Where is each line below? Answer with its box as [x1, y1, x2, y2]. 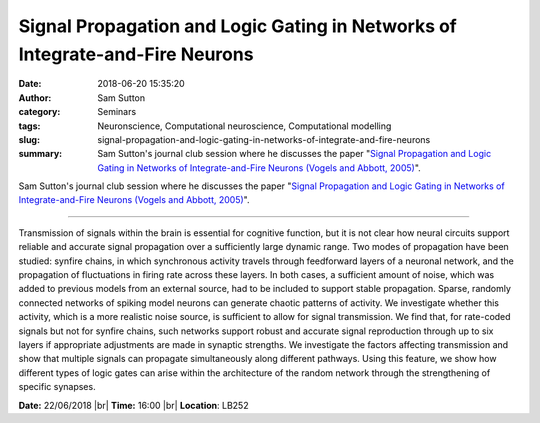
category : [18, 106, 61, 118]
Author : [18, 91, 52, 104]
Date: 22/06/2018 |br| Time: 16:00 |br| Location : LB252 [18, 399, 249, 411]
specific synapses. [18, 381, 96, 393]
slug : [18, 133, 40, 145]
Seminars [97, 106, 137, 118]
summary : [18, 148, 63, 160]
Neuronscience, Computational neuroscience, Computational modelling [97, 120, 392, 132]
